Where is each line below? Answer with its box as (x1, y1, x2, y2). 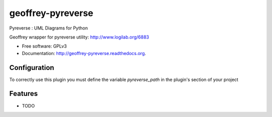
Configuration (9, 63, 54, 72)
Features (9, 89, 38, 98)
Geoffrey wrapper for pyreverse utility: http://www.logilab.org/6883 (9, 34, 150, 40)
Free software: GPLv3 (22, 43, 67, 49)
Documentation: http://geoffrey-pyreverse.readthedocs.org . (22, 50, 146, 56)
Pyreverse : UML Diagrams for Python (9, 25, 88, 31)
